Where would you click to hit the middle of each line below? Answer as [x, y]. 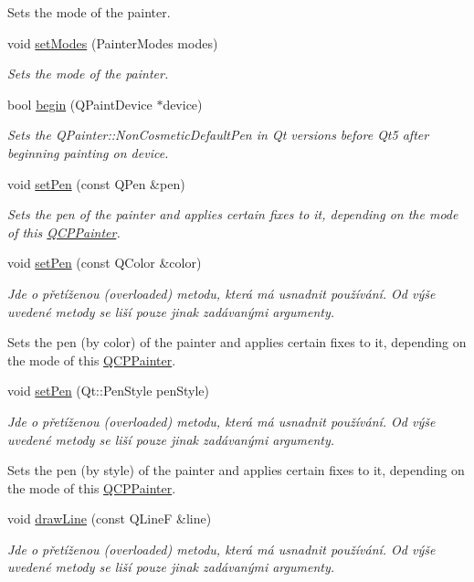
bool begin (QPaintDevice [80, 104]
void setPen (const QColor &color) [105, 263]
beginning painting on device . [88, 152]
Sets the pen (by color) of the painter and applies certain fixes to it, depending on [237, 342]
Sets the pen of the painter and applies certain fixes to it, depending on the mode [233, 214]
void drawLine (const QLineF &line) [110, 519]
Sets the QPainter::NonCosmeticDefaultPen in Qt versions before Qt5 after [218, 135]
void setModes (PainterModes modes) [113, 42]
